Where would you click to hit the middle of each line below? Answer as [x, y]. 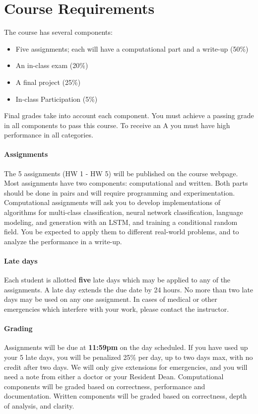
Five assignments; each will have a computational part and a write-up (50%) [132, 48]
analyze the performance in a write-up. [63, 241]
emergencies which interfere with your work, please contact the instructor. [117, 309]
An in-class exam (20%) [52, 65]
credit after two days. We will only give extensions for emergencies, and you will [126, 367]
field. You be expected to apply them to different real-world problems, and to [122, 232]
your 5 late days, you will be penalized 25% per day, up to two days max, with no [129, 357]
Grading [18, 328]
